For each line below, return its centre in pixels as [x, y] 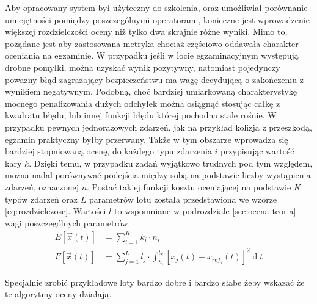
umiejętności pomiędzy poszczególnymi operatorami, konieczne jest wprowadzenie [157, 19]
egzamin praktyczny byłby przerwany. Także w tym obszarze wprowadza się [147, 139]
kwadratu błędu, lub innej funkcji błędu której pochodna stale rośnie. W [141, 115]
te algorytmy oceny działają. [58, 294]
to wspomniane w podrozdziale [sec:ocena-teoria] [205, 211]
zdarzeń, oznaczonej [42, 186]
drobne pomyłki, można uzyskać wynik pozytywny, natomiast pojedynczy [143, 67]
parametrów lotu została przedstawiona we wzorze [183, 199]
